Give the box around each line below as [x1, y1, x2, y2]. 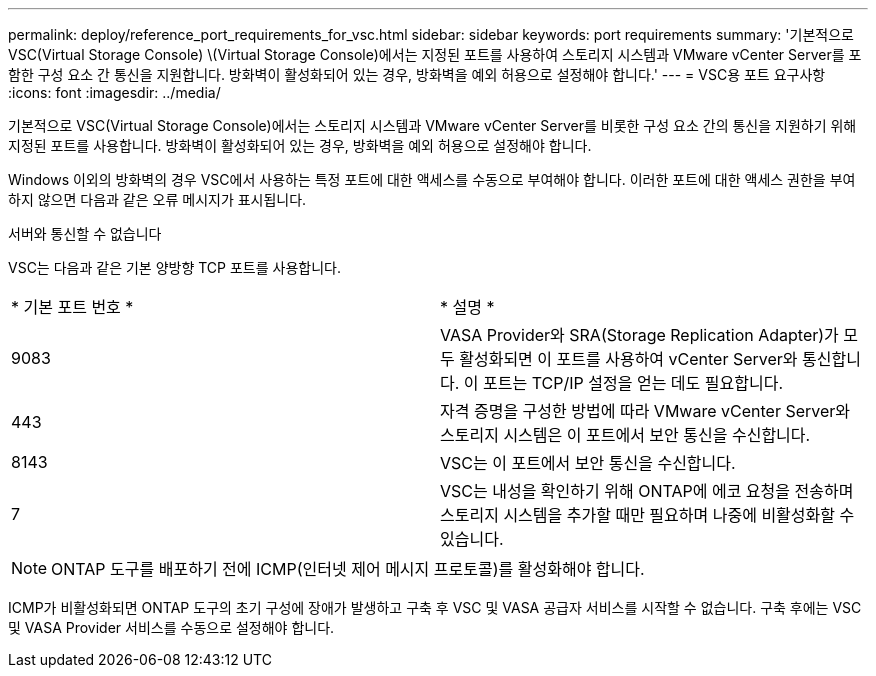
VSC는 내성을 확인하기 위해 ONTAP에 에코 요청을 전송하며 [440, 481, 854, 501]
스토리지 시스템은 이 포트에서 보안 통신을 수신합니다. [440, 425, 811, 445]
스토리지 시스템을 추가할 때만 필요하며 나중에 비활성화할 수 [440, 505, 855, 525]
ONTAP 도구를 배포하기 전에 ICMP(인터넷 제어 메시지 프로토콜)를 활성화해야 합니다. [51, 559, 645, 579]
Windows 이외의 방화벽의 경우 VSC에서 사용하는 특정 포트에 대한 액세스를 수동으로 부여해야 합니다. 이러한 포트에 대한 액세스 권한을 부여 [8, 171, 856, 188]
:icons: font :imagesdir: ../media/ [8, 84, 221, 101]
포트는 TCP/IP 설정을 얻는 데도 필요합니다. [483, 373, 783, 393]
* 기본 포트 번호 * [11, 297, 134, 317]
